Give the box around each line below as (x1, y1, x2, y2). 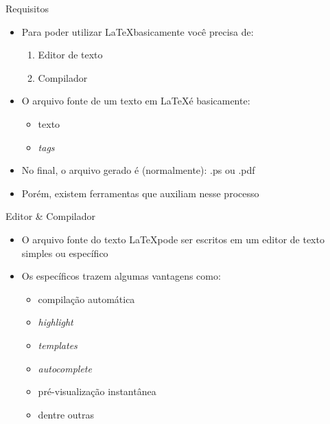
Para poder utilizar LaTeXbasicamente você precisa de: (21, 24, 254, 38)
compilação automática (38, 291, 135, 306)
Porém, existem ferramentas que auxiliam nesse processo (21, 186, 259, 200)
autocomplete (38, 361, 92, 375)
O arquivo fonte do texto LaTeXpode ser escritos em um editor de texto (21, 232, 325, 246)
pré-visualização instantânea (38, 384, 156, 399)
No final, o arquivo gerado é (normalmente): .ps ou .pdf (21, 163, 255, 177)
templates (38, 337, 78, 352)
